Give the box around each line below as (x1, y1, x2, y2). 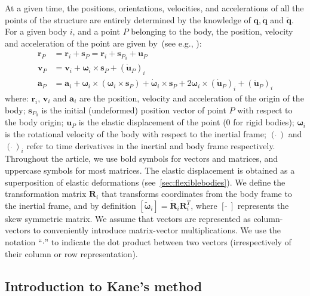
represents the (237, 199, 289, 211)
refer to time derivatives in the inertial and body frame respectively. (26, 139, 275, 152)
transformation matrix (5, 187, 87, 200)
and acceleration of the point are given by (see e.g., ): (5, 36, 202, 49)
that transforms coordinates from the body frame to (101, 187, 292, 200)
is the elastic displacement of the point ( (78, 116, 226, 128)
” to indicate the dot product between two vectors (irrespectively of (44, 235, 291, 248)
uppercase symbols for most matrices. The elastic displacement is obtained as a (5, 164, 295, 176)
